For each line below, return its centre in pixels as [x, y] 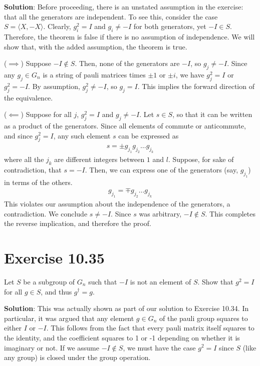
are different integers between [99, 159]
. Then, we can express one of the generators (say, [162, 169]
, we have [190, 74]
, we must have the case [159, 347]
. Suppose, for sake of [201, 159]
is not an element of [161, 281]
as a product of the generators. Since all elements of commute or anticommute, [125, 125]
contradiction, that [33, 169]
